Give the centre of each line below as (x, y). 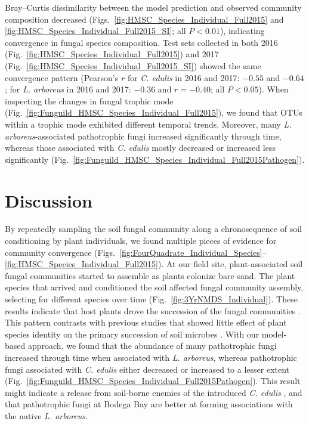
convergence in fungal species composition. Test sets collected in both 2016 (141, 42)
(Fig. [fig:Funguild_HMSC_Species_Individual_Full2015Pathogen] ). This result (153, 381)
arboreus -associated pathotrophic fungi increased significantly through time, (143, 136)
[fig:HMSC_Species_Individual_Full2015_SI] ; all (95, 31)
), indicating (242, 31)
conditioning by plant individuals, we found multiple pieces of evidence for (141, 241)
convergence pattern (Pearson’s (62, 77)
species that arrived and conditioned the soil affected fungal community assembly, (154, 287)
